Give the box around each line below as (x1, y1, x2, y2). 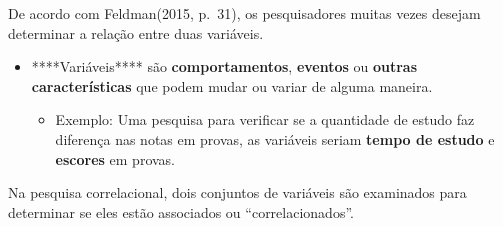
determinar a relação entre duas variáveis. (8, 22, 264, 43)
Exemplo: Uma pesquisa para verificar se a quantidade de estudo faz (55, 109, 475, 130)
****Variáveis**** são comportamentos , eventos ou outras (31, 56, 418, 77)
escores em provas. (55, 148, 176, 169)
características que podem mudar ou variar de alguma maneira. (31, 75, 433, 96)
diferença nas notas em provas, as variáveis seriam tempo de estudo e (55, 128, 495, 149)
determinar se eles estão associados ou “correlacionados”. (8, 201, 354, 222)
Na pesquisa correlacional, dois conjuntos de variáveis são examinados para (8, 182, 467, 203)
